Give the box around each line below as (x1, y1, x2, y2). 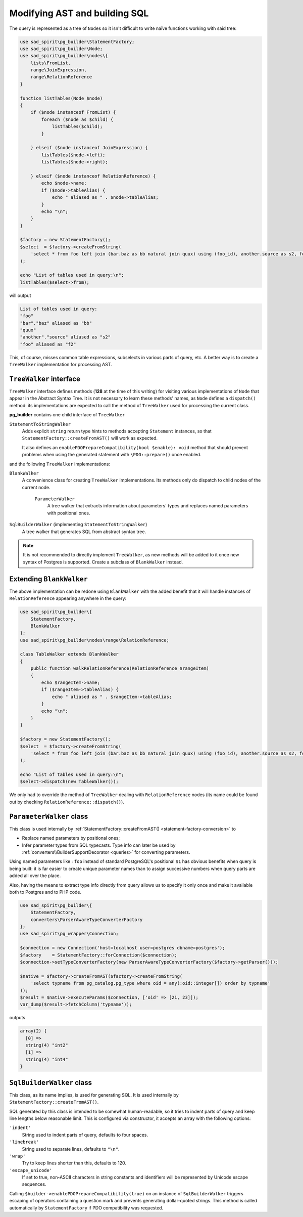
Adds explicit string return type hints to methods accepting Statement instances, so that (22, 428, 212, 434)
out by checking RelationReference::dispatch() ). (9, 799, 125, 805)
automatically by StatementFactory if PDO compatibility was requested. (9, 1204, 164, 1211)
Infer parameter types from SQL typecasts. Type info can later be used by (22, 842, 176, 848)
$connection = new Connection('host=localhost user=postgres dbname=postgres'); (20, 945, 225, 951)
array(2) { (20, 1028, 47, 1034)
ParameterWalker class (9, 812, 88, 820)
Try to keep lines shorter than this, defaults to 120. (22, 1160, 126, 1166)
